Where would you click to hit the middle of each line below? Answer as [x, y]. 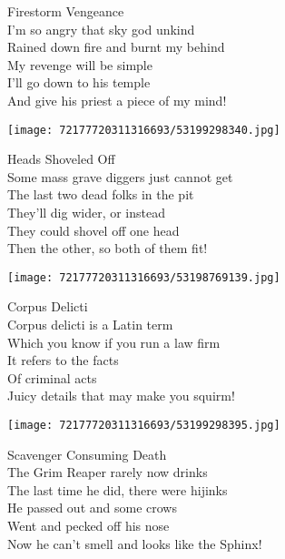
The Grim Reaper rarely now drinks [108, 472]
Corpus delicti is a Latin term [90, 325]
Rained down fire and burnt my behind [116, 47]
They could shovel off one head [93, 230]
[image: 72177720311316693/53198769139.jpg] [144, 277]
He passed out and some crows [92, 508]
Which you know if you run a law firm [114, 342]
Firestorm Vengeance [66, 11]
